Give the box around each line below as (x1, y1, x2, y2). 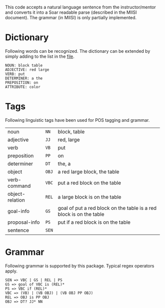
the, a (57, 160, 71, 167)
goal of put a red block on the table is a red (57, 205, 157, 211)
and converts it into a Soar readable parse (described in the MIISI (5, 9, 137, 15)
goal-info (7, 207, 30, 214)
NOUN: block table (5, 63, 43, 68)
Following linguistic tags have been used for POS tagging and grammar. (5, 117, 150, 123)
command (7, 182, 31, 189)
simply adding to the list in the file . (5, 53, 75, 59)
